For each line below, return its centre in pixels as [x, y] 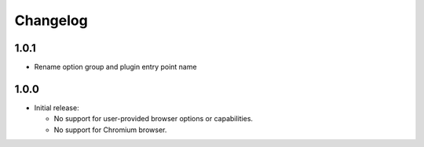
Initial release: [57, 108]
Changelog [51, 20]
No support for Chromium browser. [110, 130]
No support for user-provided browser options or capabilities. [154, 119]
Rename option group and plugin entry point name [115, 67]
